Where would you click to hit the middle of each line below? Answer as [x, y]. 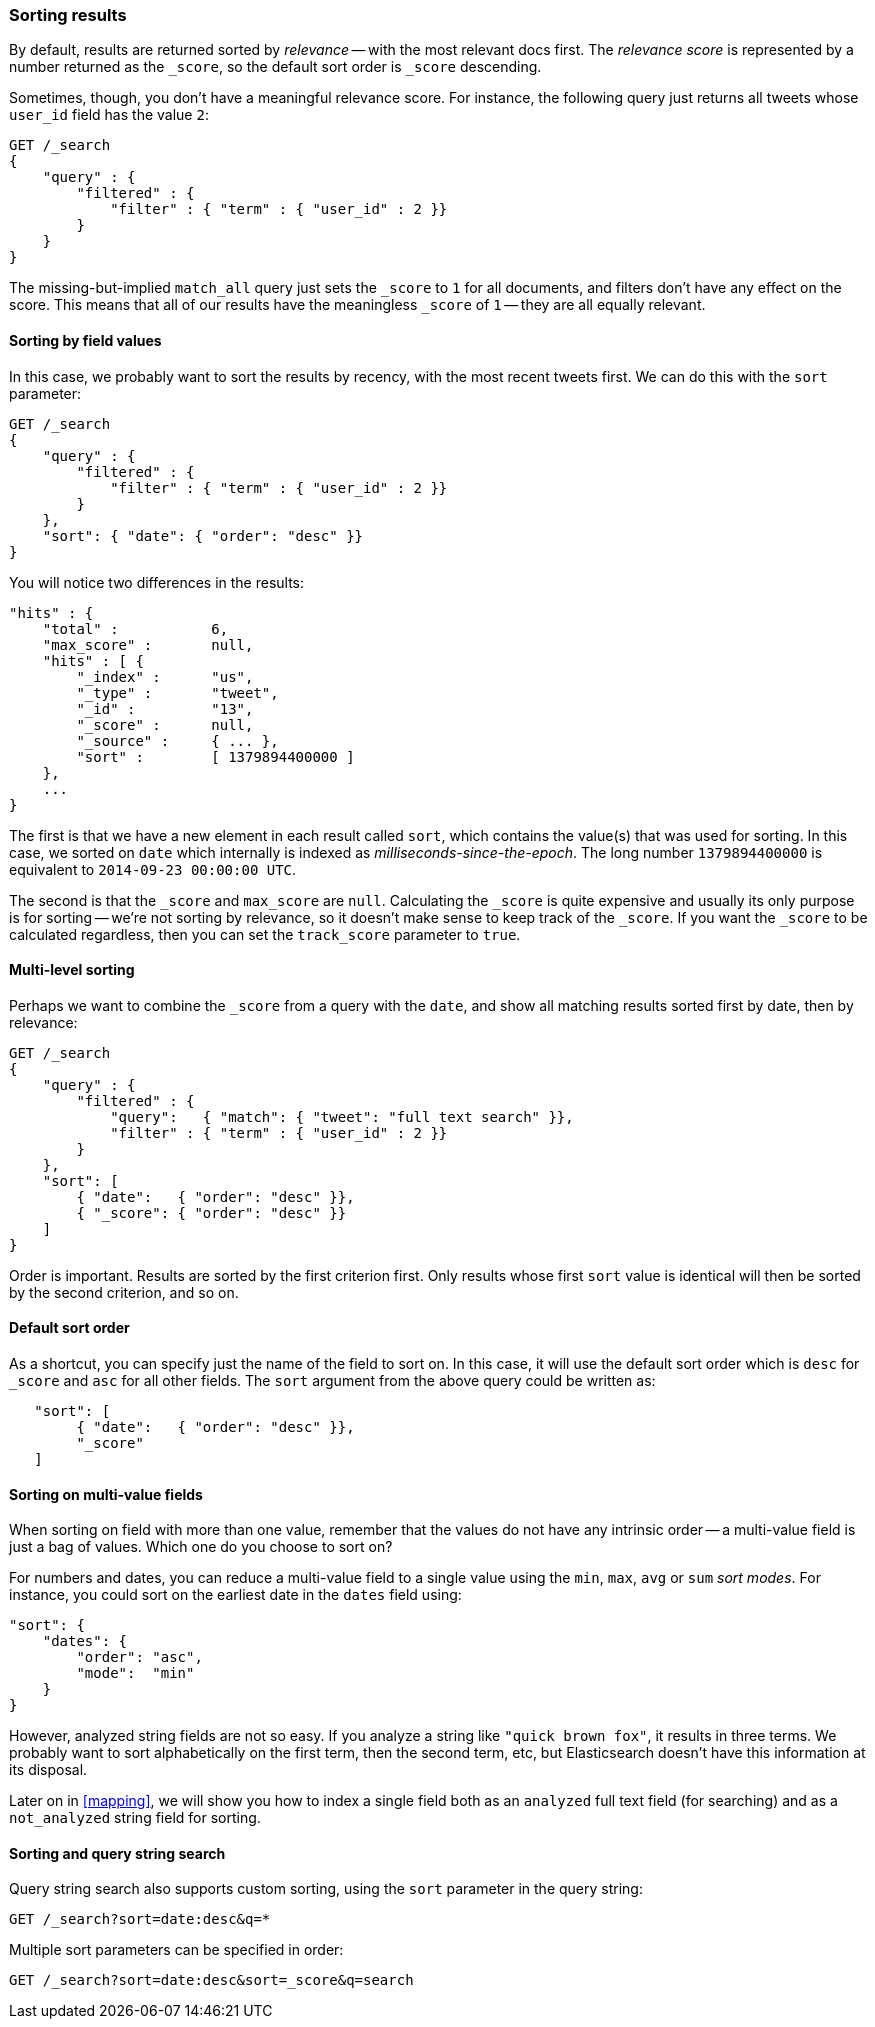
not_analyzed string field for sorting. [135, 1818]
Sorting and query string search [117, 1853]
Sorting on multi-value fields [106, 1494]
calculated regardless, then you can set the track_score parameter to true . [265, 934]
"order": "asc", [139, 1657]
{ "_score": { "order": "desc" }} [211, 1212]
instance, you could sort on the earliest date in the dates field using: [235, 1595]
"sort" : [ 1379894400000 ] [215, 756]
